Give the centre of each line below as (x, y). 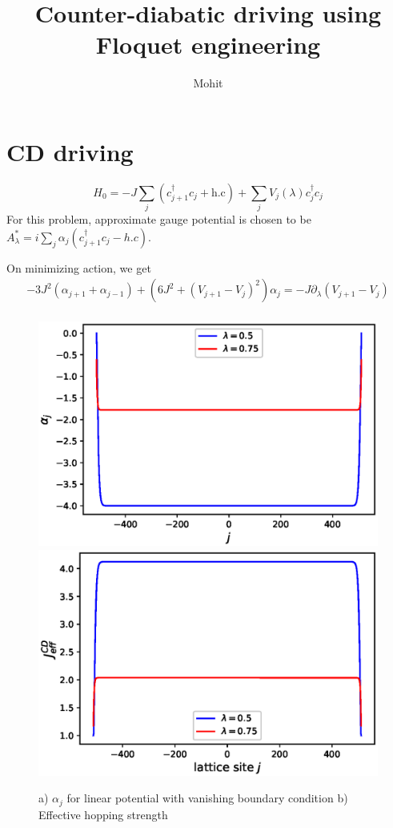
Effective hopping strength (103, 814)
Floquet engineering (208, 44)
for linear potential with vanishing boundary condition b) (207, 798)
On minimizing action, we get (79, 267)
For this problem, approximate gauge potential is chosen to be (159, 219)
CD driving (70, 151)
